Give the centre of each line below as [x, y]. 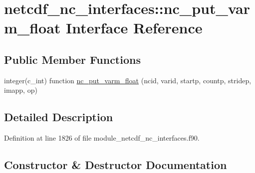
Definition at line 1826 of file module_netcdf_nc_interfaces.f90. [102, 138]
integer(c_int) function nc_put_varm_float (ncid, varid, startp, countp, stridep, [128, 80]
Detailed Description [59, 117]
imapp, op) [21, 90]
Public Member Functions [72, 59]
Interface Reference [134, 28]
